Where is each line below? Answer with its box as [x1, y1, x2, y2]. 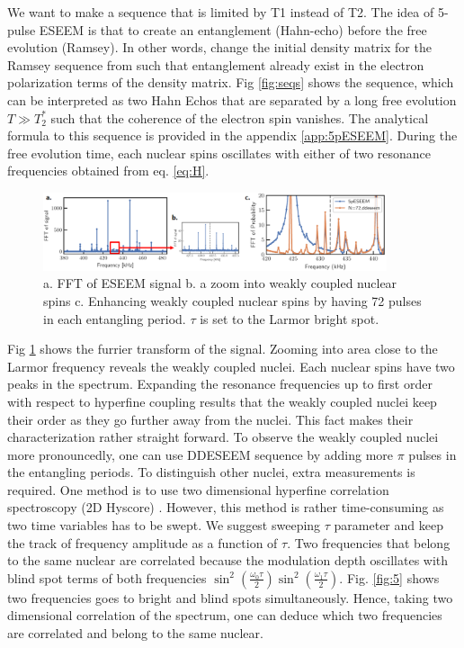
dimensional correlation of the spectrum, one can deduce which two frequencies [7, 606, 442, 625]
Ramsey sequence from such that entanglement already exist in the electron [7, 55, 424, 74]
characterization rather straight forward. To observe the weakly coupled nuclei [7, 427, 439, 446]
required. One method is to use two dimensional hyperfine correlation [7, 480, 389, 499]
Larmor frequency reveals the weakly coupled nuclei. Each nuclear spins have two [7, 356, 455, 375]
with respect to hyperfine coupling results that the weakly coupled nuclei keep [7, 391, 437, 410]
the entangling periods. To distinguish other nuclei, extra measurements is [7, 463, 415, 481]
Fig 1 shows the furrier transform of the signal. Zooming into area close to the [7, 339, 438, 358]
